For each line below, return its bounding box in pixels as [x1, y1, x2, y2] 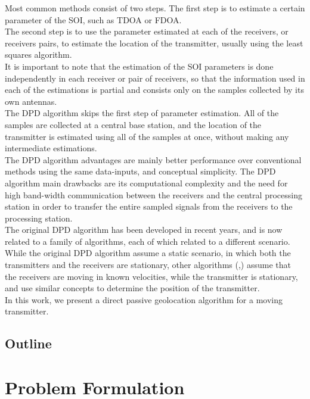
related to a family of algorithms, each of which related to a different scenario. [5, 235, 290, 247]
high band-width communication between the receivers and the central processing [5, 188, 302, 201]
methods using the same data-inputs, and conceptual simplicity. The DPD [5, 165, 276, 177]
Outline [5, 334, 52, 353]
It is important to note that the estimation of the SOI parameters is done [5, 60, 274, 72]
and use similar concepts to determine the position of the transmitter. [5, 282, 260, 294]
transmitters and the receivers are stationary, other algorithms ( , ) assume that [5, 258, 291, 271]
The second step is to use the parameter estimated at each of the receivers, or [5, 25, 289, 38]
